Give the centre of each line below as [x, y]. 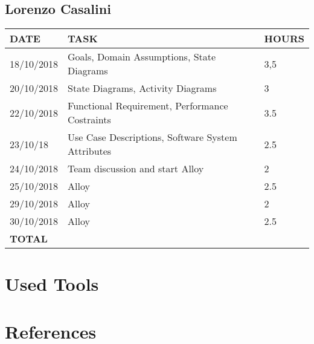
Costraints [89, 120]
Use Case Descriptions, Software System [152, 137]
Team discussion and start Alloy [136, 169]
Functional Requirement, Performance [148, 106]
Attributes [90, 151]
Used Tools [52, 284]
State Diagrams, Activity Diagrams [142, 88]
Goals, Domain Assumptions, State [142, 57]
